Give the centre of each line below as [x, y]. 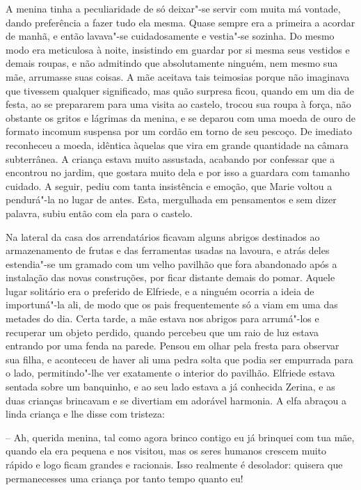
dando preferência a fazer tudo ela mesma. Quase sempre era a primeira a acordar [180, 22]
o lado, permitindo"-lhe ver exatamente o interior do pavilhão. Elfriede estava [170, 373]
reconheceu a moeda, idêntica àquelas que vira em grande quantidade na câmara [177, 144]
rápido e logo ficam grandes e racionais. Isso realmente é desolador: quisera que [174, 464]
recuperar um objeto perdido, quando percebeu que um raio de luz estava [162, 332]
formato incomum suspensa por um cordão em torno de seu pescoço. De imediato [179, 131]
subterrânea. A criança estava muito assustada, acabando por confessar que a [170, 158]
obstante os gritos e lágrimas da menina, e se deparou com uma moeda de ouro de [180, 117]
